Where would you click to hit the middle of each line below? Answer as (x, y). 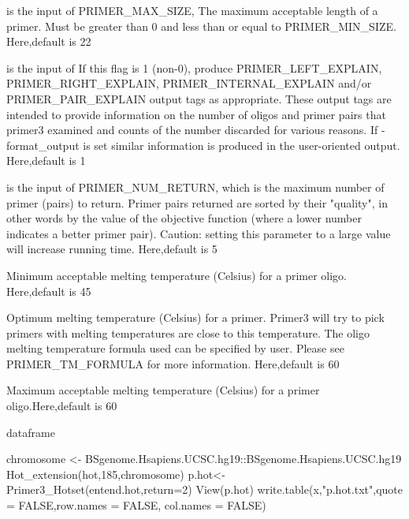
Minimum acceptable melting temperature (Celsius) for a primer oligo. (177, 275)
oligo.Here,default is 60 (62, 406)
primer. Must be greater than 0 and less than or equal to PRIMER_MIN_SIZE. (201, 26)
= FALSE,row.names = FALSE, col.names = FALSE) (136, 505)
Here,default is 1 (46, 161)
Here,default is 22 (49, 41)
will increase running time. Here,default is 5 (112, 249)
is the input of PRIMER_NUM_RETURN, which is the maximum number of (195, 187)
